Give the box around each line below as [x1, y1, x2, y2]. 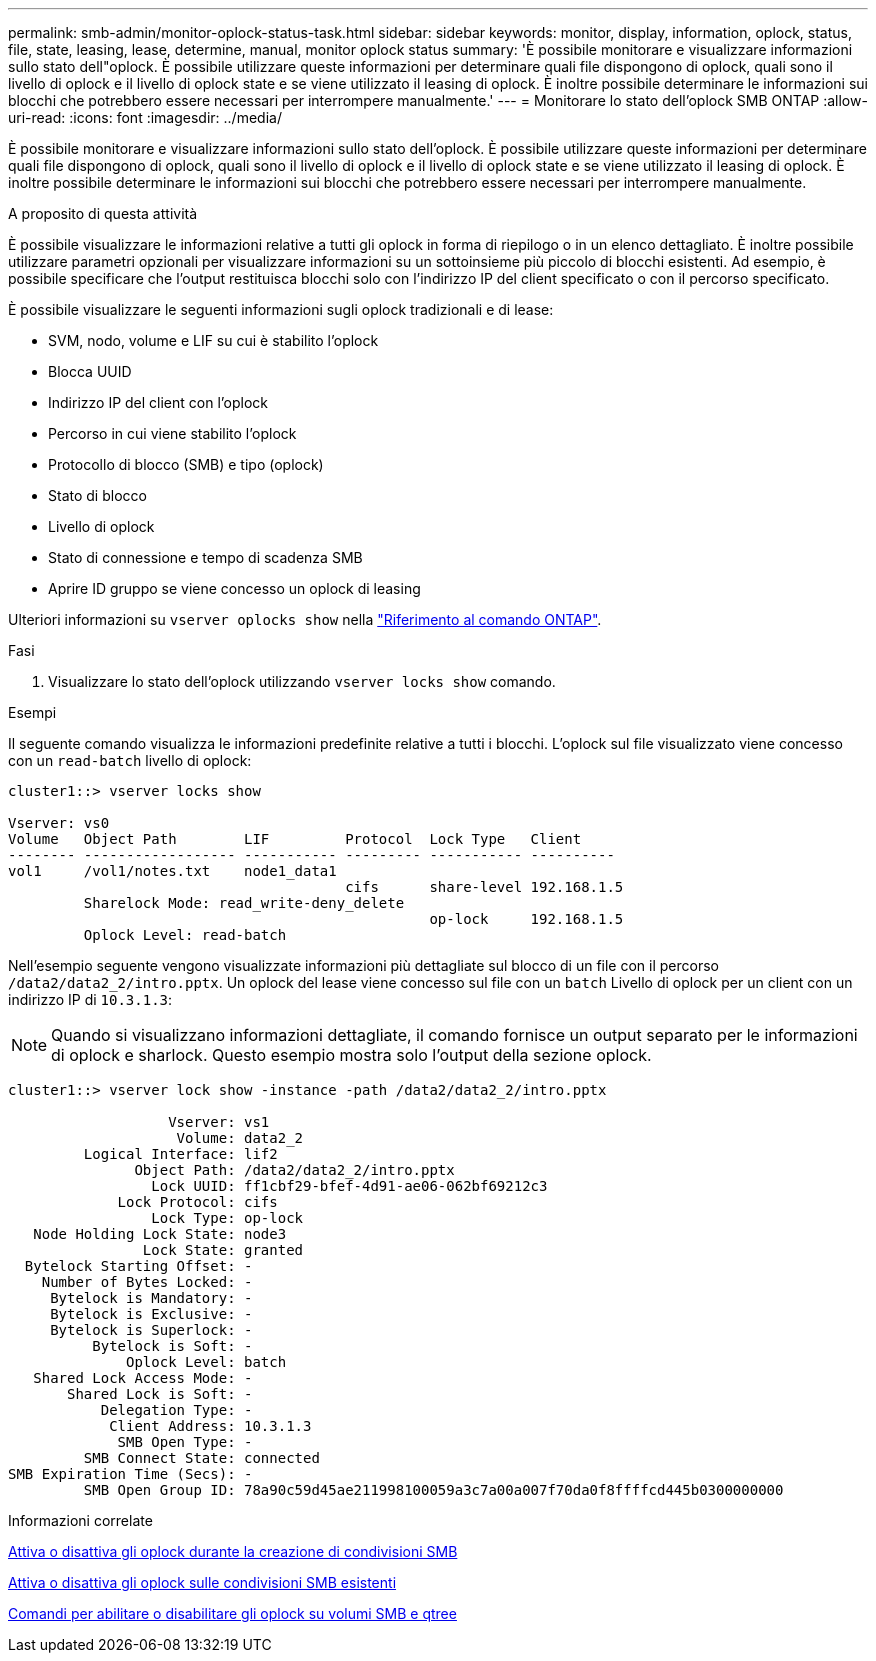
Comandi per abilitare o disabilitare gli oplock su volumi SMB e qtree [8, 1605, 457, 1622]
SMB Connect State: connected [83, 1450, 320, 1466]
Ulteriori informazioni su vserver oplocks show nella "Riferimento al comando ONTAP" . [8, 611, 602, 628]
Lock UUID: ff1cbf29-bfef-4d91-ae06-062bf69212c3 [151, 1178, 548, 1194]
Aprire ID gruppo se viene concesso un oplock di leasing [48, 580, 421, 597]
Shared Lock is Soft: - [67, 1386, 253, 1402]
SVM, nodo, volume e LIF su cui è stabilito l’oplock [48, 332, 379, 349]
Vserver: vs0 [8, 815, 110, 831]
